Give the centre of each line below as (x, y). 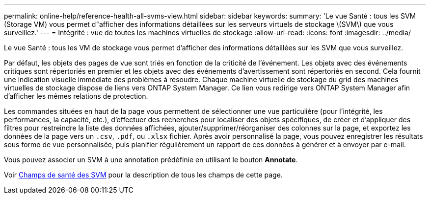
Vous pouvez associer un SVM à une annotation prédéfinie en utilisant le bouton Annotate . (151, 160)
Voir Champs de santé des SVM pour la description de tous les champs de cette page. (143, 175)
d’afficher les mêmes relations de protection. (76, 96)
